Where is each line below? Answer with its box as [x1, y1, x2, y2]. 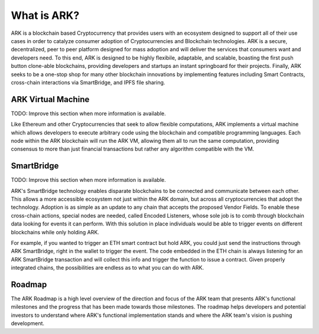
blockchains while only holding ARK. [11, 228, 100, 235]
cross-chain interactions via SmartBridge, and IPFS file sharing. [11, 78, 165, 86]
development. [11, 320, 44, 327]
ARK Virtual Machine [11, 94, 90, 104]
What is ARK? [11, 9, 80, 22]
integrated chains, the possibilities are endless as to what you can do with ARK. [11, 264, 204, 271]
